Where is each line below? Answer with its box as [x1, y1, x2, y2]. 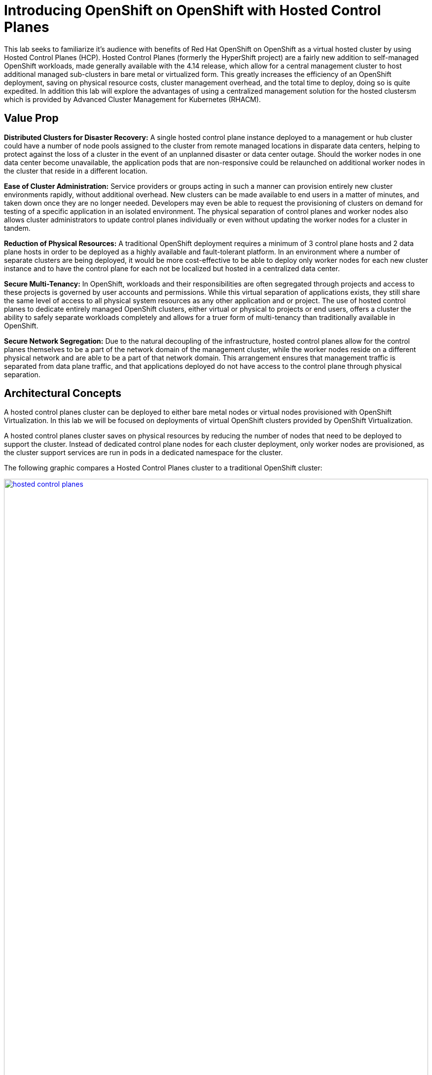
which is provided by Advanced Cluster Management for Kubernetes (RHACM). [4, 95, 261, 104]
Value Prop [4, 112, 59, 125]
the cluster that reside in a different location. [4, 166, 148, 175]
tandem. [4, 223, 31, 232]
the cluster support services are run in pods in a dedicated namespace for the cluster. [4, 448, 283, 457]
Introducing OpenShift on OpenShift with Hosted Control [4, 2, 381, 19]
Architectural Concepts [4, 387, 121, 400]
